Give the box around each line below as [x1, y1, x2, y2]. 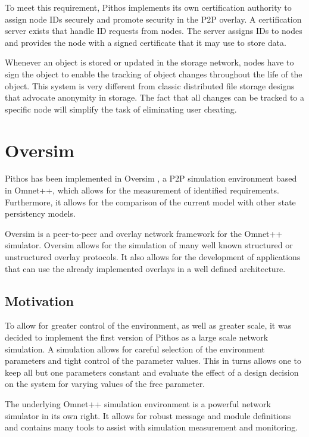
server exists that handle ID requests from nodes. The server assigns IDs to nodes [5, 24, 302, 37]
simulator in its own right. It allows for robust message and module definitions [5, 409, 291, 422]
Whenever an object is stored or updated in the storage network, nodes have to [5, 56, 294, 68]
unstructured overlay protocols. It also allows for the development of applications [5, 251, 301, 263]
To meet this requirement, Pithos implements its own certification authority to [5, 1, 292, 13]
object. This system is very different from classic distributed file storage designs [5, 79, 295, 92]
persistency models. [5, 207, 76, 220]
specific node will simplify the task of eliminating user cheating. [5, 102, 237, 115]
